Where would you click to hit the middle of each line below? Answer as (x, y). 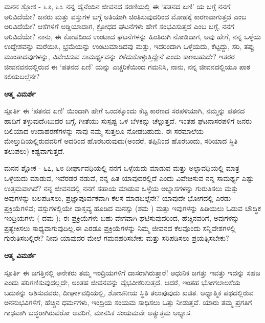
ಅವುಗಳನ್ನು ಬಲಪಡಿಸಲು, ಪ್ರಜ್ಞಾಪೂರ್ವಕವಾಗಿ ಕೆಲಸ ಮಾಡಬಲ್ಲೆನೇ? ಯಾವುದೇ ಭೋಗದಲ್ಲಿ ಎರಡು (118, 198)
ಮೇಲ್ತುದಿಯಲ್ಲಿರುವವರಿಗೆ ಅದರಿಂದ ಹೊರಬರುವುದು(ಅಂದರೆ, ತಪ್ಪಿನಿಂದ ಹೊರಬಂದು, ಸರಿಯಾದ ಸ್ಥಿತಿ (121, 141)
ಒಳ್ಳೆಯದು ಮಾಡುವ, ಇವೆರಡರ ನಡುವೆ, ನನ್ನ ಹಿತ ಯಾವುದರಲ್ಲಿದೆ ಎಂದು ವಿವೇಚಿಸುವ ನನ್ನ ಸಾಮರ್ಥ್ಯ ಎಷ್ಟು (129, 178)
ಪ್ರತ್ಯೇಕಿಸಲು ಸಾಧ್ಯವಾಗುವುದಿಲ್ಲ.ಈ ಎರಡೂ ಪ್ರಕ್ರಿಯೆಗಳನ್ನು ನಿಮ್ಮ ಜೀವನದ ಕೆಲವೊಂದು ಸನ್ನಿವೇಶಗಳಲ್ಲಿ (120, 228)
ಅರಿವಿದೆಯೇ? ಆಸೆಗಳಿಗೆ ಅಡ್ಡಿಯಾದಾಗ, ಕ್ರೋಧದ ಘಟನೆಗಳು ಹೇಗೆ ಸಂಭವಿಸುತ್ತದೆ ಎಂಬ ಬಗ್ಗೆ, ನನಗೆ (119, 26)
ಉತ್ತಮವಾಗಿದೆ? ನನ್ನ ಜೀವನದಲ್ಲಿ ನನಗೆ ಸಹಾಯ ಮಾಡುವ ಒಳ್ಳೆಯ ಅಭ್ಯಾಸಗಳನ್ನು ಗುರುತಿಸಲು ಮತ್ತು (121, 188)
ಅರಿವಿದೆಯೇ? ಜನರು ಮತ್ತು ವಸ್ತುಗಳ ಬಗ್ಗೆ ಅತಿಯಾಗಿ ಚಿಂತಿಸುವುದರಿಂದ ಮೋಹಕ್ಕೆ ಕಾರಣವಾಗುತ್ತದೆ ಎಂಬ (125, 16)
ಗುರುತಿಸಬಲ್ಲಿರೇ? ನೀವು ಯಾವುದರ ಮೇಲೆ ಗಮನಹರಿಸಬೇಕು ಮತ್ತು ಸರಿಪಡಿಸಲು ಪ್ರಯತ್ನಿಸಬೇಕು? (117, 238)
